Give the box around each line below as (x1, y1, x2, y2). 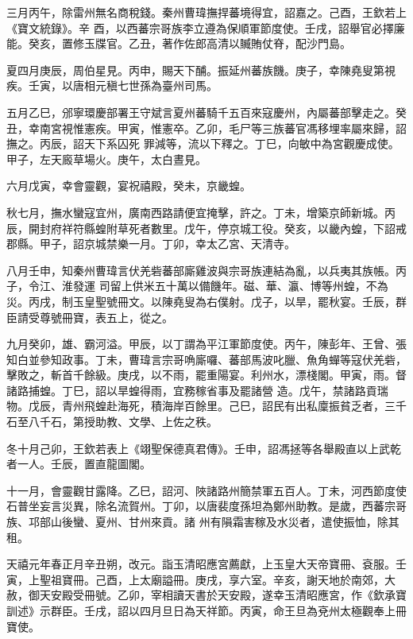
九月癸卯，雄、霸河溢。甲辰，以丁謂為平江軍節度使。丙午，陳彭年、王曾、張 (6, 335, 407, 352)
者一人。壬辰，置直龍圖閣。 (6, 455, 151, 472)
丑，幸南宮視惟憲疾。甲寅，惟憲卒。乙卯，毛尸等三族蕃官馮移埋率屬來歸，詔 (6, 119, 407, 136)
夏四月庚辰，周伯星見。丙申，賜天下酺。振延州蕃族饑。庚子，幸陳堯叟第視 (6, 61, 396, 78)
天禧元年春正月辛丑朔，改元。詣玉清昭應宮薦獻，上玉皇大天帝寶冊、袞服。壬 (6, 556, 407, 572)
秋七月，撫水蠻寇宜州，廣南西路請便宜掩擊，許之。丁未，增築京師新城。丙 (6, 203, 396, 220)
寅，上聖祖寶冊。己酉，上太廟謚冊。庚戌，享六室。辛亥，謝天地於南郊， (6, 571, 384, 587)
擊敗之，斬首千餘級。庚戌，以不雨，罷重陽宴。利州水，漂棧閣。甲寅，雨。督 (6, 366, 407, 383)
